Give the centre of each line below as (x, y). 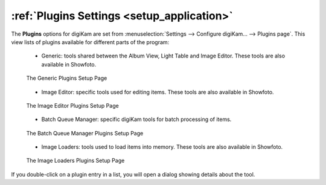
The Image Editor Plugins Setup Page (72, 105)
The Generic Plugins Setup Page (67, 78)
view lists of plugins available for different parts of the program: (90, 42)
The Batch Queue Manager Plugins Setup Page (85, 133)
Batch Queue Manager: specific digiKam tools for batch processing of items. (136, 119)
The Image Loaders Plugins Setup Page (75, 161)
